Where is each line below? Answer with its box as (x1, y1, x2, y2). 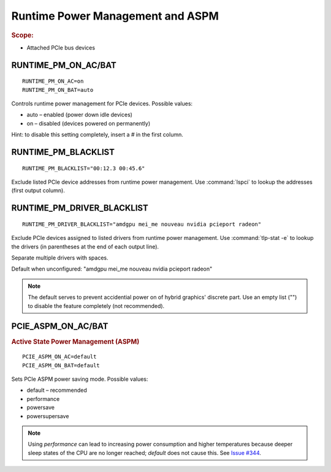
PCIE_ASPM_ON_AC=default (22, 353, 97, 361)
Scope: (11, 31, 34, 39)
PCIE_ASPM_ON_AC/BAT (11, 321, 108, 332)
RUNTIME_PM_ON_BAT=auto (22, 86, 94, 93)
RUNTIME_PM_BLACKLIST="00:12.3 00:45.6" (22, 165, 145, 171)
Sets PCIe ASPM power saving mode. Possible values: (11, 375, 148, 383)
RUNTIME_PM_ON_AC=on (22, 78, 84, 85)
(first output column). (11, 187, 66, 194)
